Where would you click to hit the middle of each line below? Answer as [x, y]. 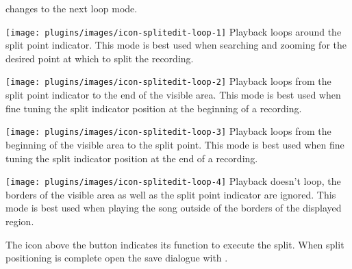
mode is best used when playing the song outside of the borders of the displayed [174, 208]
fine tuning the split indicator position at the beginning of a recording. [154, 108]
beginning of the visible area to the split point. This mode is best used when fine [175, 144]
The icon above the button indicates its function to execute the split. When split [175, 244]
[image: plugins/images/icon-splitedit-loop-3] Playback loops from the [168, 131]
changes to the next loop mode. [72, 8]
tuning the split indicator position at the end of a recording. [132, 158]
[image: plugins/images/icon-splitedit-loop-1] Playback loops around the [174, 31]
